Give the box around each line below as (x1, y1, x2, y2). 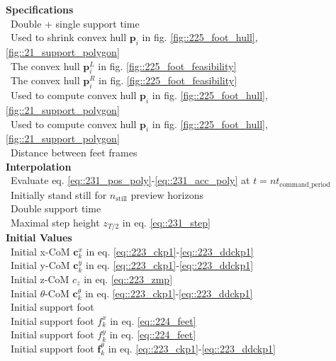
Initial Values (6, 230, 72, 245)
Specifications (6, 2, 74, 16)
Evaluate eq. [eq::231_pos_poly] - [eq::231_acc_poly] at (10, 173, 250, 188)
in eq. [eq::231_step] (122, 214, 211, 229)
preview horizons (130, 187, 203, 202)
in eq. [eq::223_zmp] (84, 272, 173, 287)
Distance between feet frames (10, 144, 138, 159)
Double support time (10, 201, 101, 216)
